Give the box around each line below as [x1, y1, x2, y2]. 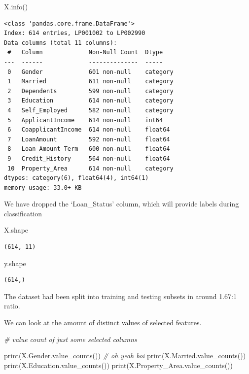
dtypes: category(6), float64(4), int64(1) [4, 174, 149, 182]
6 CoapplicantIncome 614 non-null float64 [7, 126, 170, 134]
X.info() [4, 1, 28, 11]
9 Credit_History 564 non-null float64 [7, 155, 170, 162]
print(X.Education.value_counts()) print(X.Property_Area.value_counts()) [4, 360, 233, 370]
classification [4, 208, 42, 218]
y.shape [4, 258, 26, 268]
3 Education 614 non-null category [7, 97, 174, 104]
